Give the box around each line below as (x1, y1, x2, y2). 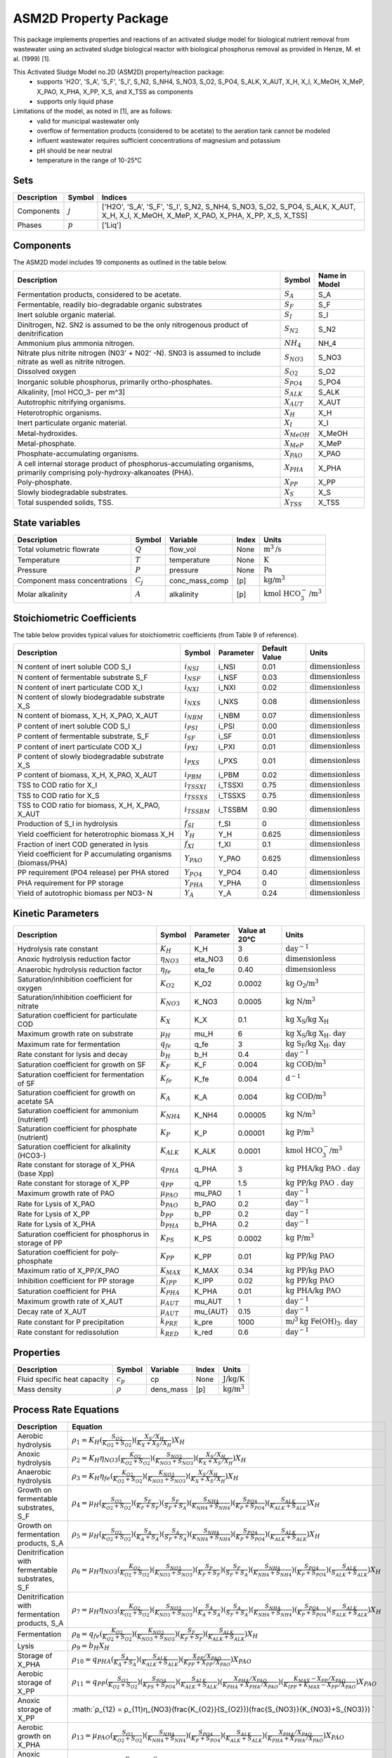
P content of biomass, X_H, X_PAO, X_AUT (17, 770, 158, 780)
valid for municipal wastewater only (37, 117, 140, 125)
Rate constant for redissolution (17, 1328, 119, 1337)
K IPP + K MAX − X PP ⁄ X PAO (283, 1681, 356, 1690)
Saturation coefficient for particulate (17, 1010, 137, 1020)
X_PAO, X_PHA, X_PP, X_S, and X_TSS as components (37, 87, 193, 96)
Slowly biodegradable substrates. (17, 487, 129, 497)
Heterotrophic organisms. (17, 408, 102, 418)
